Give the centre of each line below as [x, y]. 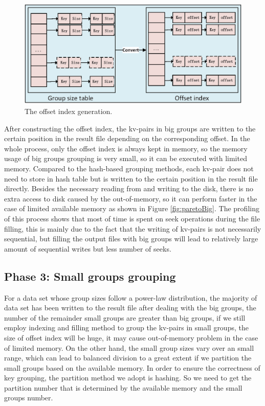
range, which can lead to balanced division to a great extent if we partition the [128, 358]
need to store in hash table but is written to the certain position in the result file [131, 178]
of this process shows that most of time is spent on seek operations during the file [132, 218]
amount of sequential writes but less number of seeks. [88, 248]
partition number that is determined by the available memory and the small [123, 387]
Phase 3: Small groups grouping [90, 276]
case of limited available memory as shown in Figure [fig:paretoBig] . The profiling [132, 208]
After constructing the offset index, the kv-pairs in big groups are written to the [130, 128]
